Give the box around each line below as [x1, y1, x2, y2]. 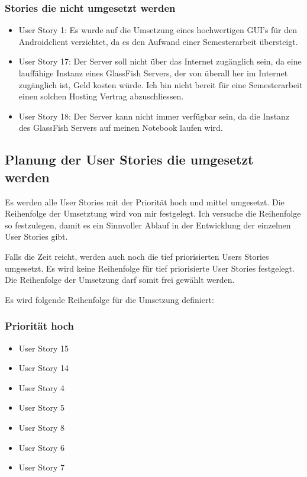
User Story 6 [18, 441, 64, 453]
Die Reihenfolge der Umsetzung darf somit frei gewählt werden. [5, 273, 235, 286]
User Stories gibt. [5, 230, 68, 243]
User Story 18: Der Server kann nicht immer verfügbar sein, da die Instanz [18, 109, 290, 122]
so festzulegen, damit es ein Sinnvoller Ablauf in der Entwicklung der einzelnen [5, 218, 291, 231]
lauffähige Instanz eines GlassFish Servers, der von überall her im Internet [18, 67, 288, 79]
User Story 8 [18, 421, 64, 433]
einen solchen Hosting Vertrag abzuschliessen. [18, 90, 184, 102]
